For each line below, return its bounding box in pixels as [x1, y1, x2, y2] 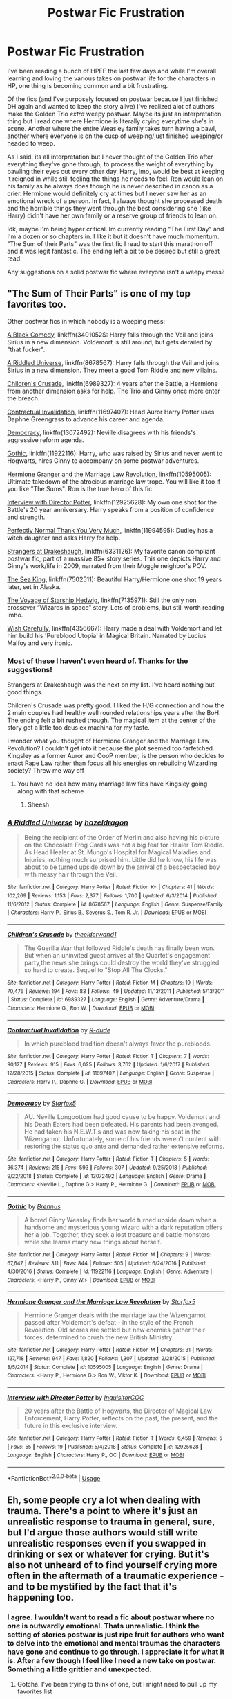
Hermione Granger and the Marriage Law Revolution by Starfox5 [7, 1298, 196, 1306]
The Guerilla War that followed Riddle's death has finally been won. [23, 944, 215, 952]
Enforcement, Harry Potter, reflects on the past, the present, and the [23, 1414, 219, 1423]
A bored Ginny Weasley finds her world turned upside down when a [23, 1215, 217, 1224]
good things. [7, 688, 43, 696]
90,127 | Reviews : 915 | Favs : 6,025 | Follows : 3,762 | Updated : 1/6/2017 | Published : [7, 1062, 211, 1068]
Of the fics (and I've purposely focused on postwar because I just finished [7, 95, 219, 103]
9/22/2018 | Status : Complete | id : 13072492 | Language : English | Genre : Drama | [7, 1172, 206, 1179]
